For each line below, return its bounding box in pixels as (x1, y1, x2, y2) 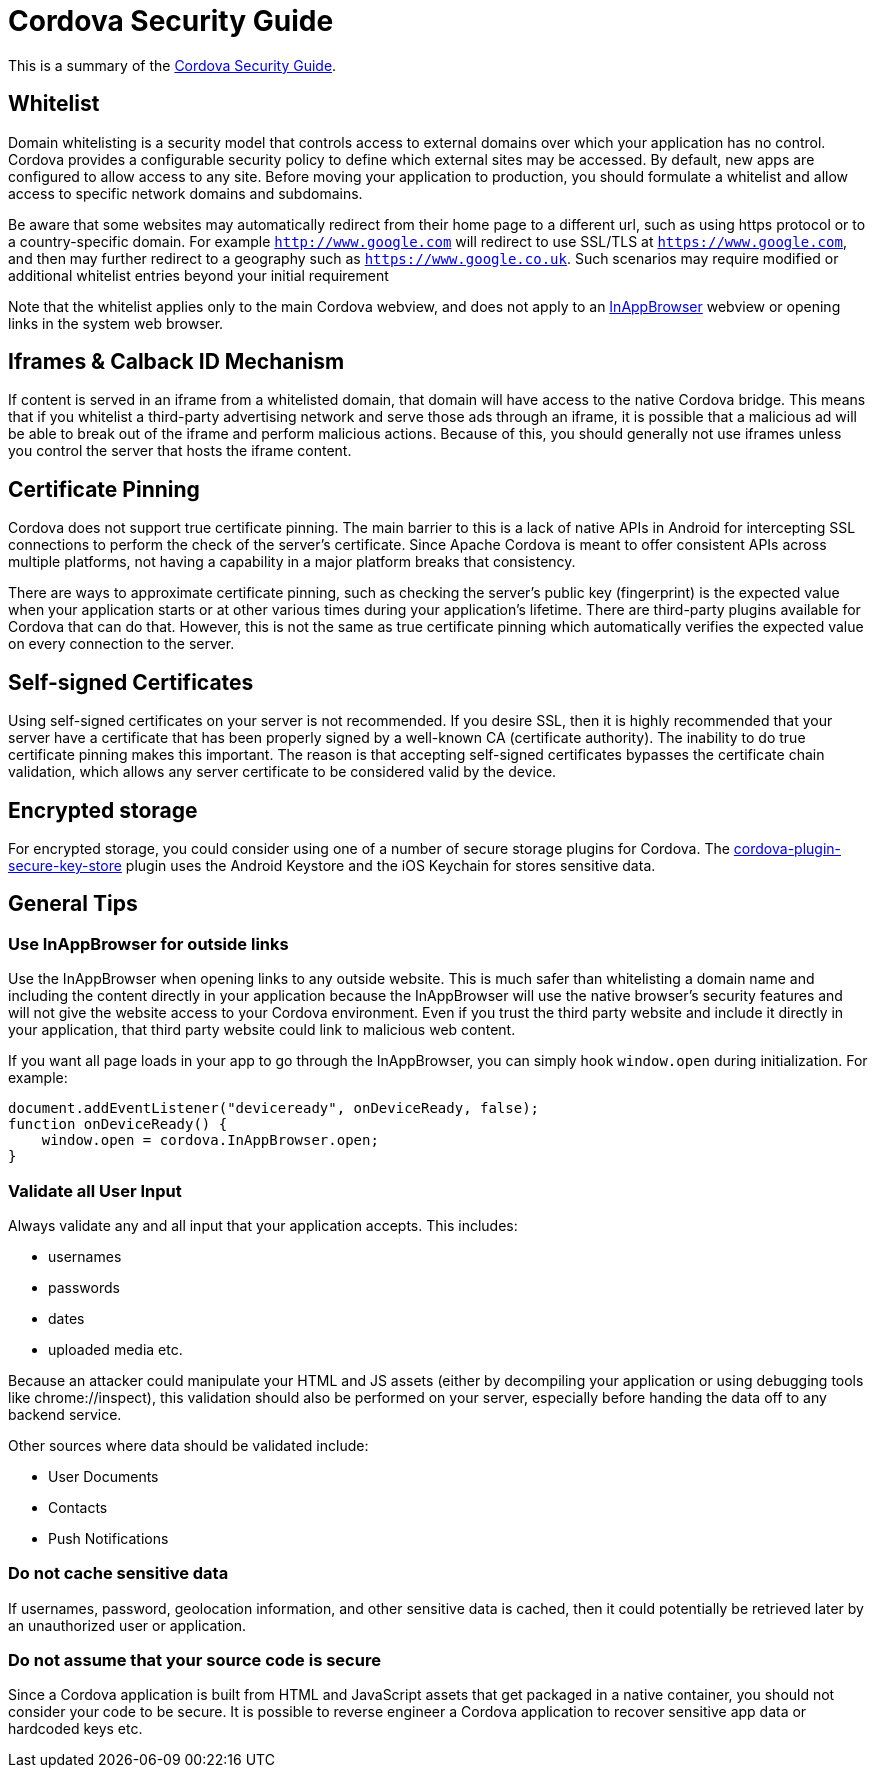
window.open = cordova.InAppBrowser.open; (41, 1132, 379, 1149)
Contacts (48, 1498, 108, 1516)
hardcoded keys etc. (8, 1720, 143, 1738)
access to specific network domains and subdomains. (8, 184, 363, 202)
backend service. (8, 1405, 122, 1423)
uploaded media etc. (48, 1340, 183, 1358)
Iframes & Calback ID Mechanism (8, 349, 345, 375)
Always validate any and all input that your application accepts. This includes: (8, 1216, 518, 1234)
